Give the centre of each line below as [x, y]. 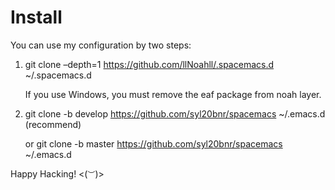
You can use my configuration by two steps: [101, 45]
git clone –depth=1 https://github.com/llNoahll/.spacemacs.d [149, 64]
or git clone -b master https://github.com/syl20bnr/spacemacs [153, 143]
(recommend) [53, 124]
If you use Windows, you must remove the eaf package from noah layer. [173, 94]
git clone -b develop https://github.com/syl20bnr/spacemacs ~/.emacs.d [175, 113]
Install [36, 17]
